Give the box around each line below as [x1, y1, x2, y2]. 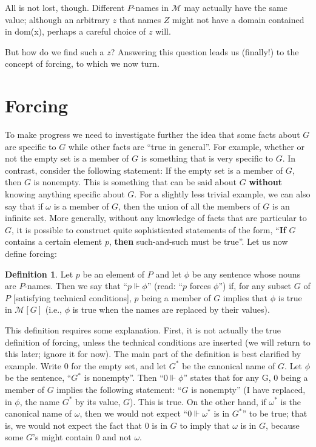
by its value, [75, 395, 121, 408]
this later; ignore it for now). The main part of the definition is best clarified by [5, 347, 301, 360]
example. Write [5, 359, 61, 372]
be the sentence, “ [5, 371, 72, 384]
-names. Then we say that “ [24, 279, 128, 292]
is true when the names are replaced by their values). [72, 303, 270, 316]
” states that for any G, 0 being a [183, 371, 308, 384]
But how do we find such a [5, 45, 104, 58]
